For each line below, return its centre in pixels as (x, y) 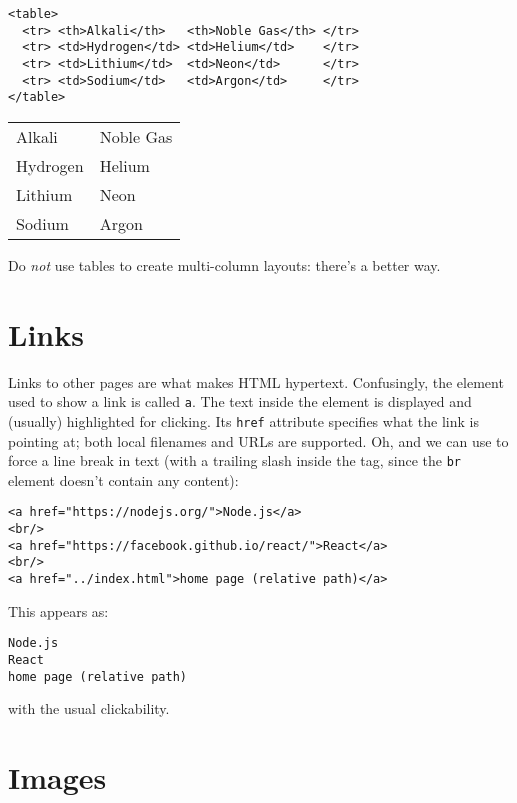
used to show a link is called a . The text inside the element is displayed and (240, 401)
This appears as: (58, 610)
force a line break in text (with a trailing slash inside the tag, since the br (235, 460)
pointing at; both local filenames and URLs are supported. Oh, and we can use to (258, 440)
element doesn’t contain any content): (123, 479)
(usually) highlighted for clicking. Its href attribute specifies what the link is (243, 420)
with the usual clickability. (89, 708)
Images (57, 777)
